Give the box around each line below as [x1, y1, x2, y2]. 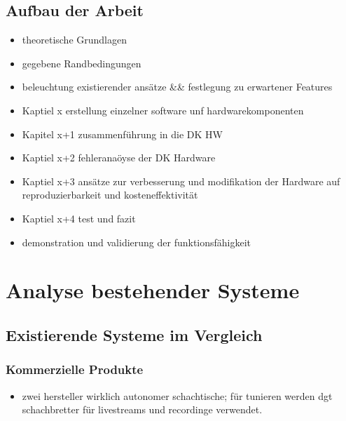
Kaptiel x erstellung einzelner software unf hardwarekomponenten [22, 102, 304, 117]
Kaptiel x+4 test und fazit [22, 210, 136, 225]
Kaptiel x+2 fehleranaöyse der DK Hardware [22, 150, 216, 165]
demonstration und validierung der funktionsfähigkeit [22, 234, 251, 249]
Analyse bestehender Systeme [6, 276, 300, 305]
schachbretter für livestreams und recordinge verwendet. [22, 402, 263, 417]
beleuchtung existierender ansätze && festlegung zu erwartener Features [22, 79, 333, 94]
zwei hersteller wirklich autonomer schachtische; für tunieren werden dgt [22, 388, 333, 403]
